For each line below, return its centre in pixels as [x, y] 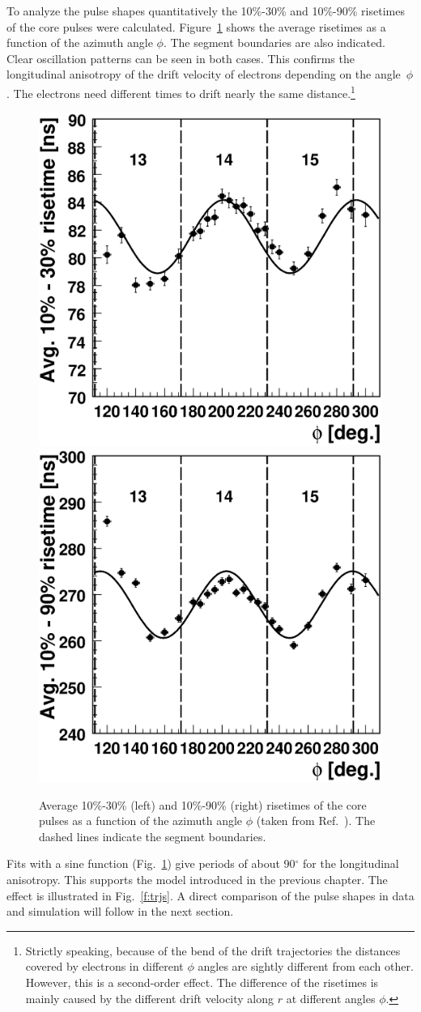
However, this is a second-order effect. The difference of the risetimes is [202, 982]
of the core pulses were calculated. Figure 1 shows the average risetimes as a [196, 26]
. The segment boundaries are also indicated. [274, 43]
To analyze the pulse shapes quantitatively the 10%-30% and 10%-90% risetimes [206, 11]
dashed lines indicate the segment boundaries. [153, 836]
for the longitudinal [351, 863]
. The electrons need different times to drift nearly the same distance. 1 [181, 91]
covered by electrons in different [104, 966]
